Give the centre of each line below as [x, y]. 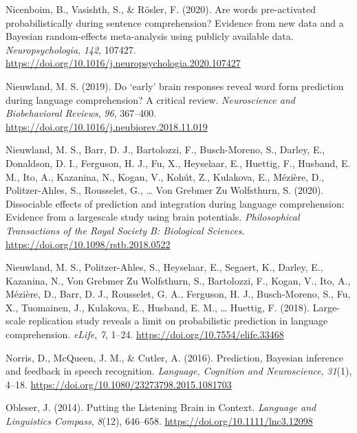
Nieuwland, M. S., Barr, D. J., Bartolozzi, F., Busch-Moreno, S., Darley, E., [165, 149]
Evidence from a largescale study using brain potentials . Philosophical [153, 217]
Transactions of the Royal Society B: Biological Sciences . [125, 230]
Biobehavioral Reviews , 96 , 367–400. [81, 113]
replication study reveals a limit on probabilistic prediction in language [178, 321]
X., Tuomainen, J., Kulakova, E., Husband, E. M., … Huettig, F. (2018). [158, 307]
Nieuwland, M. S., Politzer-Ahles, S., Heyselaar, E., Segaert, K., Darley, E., [164, 267]
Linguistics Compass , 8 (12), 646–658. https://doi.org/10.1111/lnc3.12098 [159, 421]
